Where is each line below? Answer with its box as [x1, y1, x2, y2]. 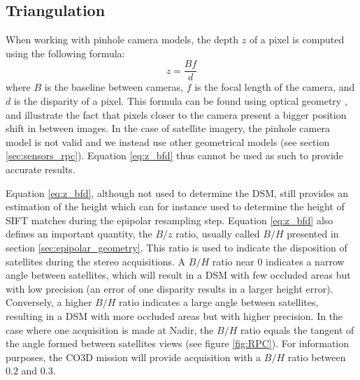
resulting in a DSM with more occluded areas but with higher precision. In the [6, 308, 343, 323]
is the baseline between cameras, [44, 80, 183, 94]
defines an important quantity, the [6, 226, 152, 241]
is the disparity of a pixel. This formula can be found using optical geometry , [13, 94, 347, 108]
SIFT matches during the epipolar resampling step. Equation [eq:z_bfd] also [6, 212, 333, 227]
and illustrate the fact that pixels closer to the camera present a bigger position [6, 107, 347, 122]
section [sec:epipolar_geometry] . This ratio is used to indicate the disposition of [6, 240, 347, 254]
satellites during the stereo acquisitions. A [6, 254, 186, 268]
